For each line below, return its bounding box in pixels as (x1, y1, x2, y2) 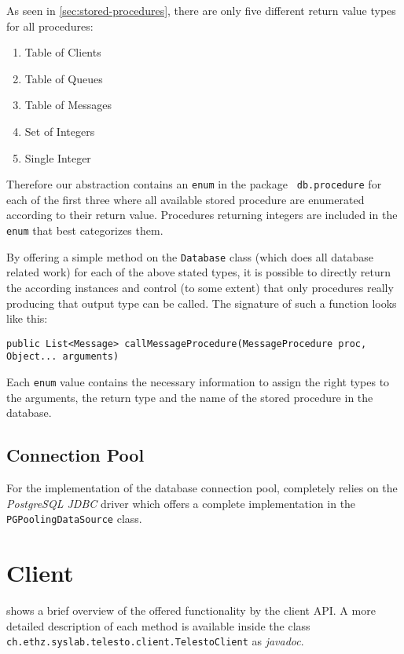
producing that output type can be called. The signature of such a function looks (6, 294, 397, 311)
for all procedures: (6, 17, 94, 34)
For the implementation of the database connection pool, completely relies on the (6, 480, 398, 496)
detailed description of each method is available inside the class (6, 617, 310, 634)
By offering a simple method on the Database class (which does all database (6, 248, 373, 265)
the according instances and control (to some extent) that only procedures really (6, 279, 394, 295)
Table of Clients (24, 44, 101, 60)
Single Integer (24, 149, 91, 166)
